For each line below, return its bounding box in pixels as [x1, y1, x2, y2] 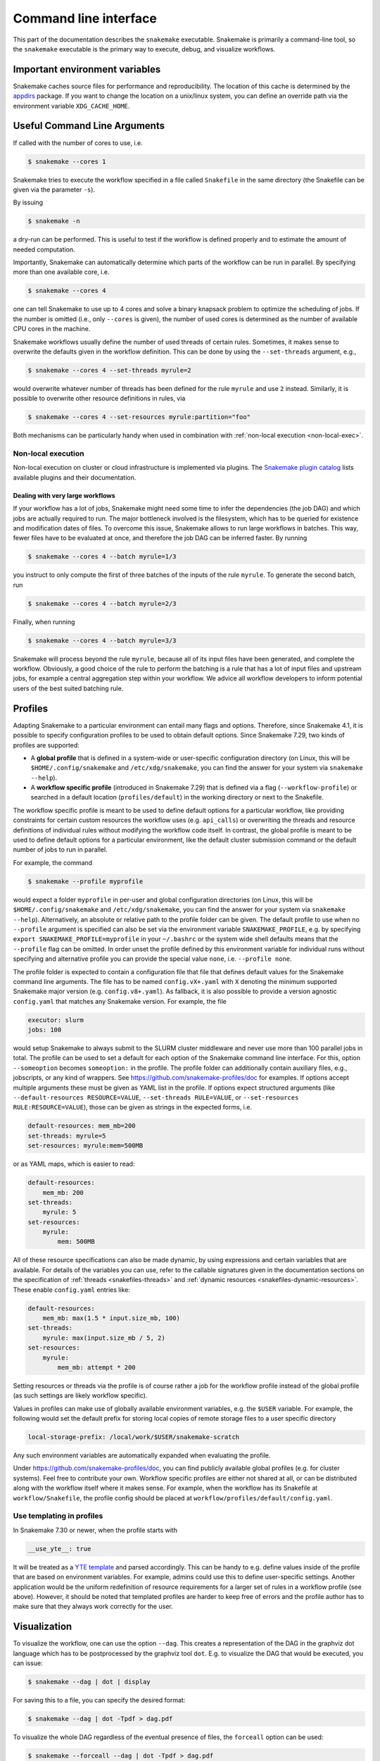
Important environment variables [13, 63, 161, 75]
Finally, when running [13, 617, 75, 626]
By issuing [13, 198, 44, 207]
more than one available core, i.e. [13, 268, 110, 276]
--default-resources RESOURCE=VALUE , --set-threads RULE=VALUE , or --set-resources [13, 1093, 299, 1102]
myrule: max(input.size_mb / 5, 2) [42, 1333, 165, 1342]
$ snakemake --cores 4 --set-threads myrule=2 [27, 366, 191, 374]
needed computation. [13, 245, 75, 254]
